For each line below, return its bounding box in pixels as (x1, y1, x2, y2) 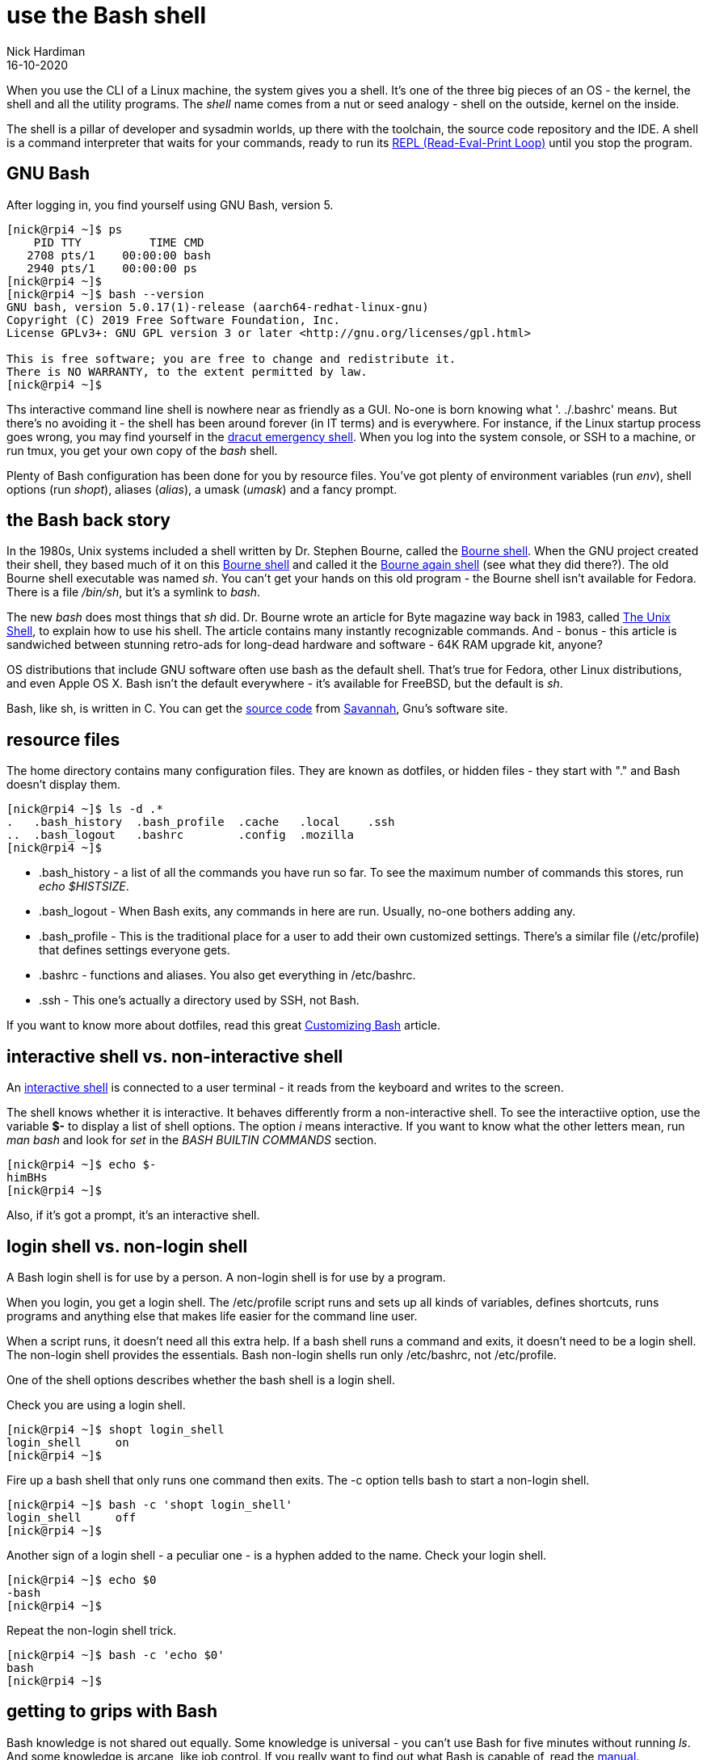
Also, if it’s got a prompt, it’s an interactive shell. (6, 1208, 260, 1223)
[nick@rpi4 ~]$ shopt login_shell (6, 1422, 225, 1436)
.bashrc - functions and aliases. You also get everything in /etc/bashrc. (39, 968, 416, 983)
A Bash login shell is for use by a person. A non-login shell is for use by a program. (6, 1269, 446, 1284)
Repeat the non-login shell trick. (6, 1623, 177, 1637)
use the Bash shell (6, 2, 206, 29)
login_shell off (6, 1510, 137, 1524)
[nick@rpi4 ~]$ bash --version (6, 287, 204, 301)
